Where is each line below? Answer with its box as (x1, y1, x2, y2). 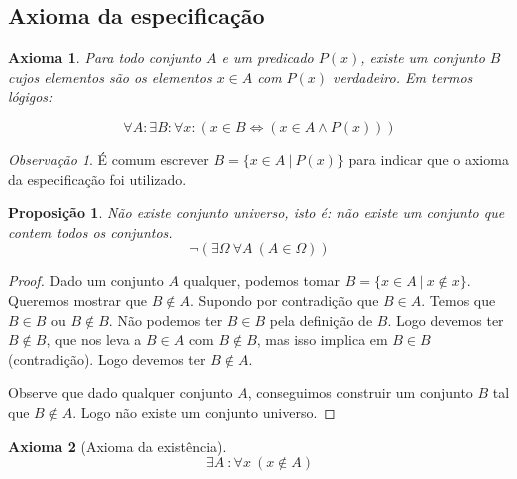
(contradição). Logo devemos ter (8, 348, 206, 369)
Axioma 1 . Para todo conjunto (8, 47, 202, 68)
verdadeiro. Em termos (333, 66, 473, 87)
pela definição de (269, 309, 373, 330)
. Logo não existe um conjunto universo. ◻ (72, 401, 336, 422)
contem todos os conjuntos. (8, 221, 173, 242)
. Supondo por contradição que (190, 289, 379, 310)
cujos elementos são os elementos (8, 66, 212, 87)
